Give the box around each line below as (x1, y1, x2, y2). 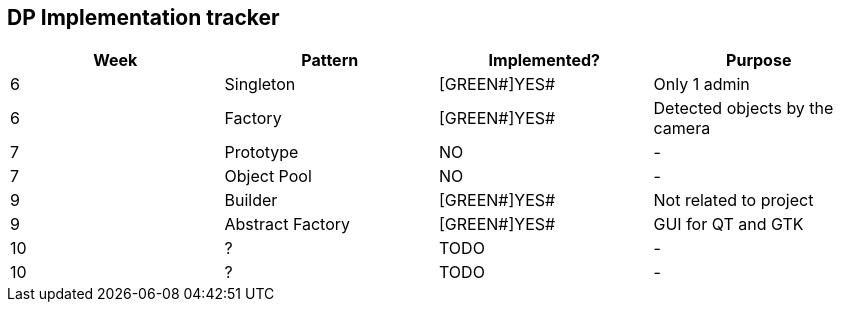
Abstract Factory (224, 214, 351, 235)
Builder (224, 190, 278, 211)
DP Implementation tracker (7, 5, 280, 30)
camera (653, 118, 711, 139)
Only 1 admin (653, 74, 750, 95)
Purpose (726, 50, 792, 71)
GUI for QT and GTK (653, 214, 804, 235)
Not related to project (653, 190, 814, 211)
